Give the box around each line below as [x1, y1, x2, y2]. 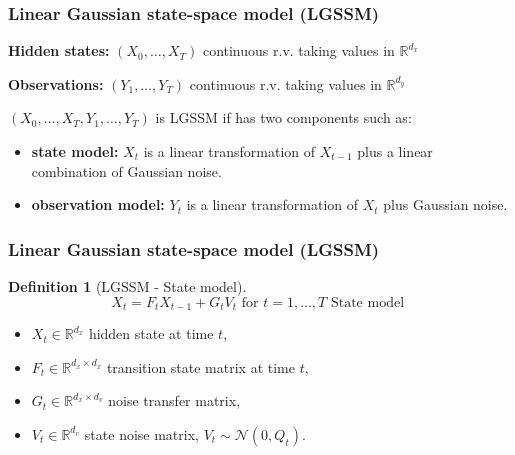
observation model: [31, 194, 165, 215]
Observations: [8, 73, 104, 94]
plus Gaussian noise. [383, 194, 508, 215]
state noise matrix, [84, 423, 199, 444]
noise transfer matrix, [108, 390, 241, 411]
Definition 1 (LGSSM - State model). [8, 276, 247, 296]
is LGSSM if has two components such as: [155, 107, 412, 128]
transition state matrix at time [106, 356, 295, 377]
